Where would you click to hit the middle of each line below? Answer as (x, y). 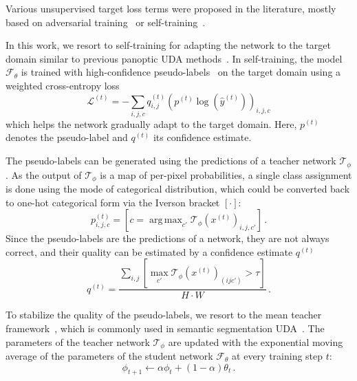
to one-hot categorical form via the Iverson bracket (113, 202)
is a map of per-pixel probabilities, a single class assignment (226, 174)
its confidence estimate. (202, 137)
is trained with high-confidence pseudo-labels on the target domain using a (181, 72)
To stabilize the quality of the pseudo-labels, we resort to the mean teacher (164, 315)
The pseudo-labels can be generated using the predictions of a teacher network (171, 161)
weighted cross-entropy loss (63, 85)
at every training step (278, 356)
